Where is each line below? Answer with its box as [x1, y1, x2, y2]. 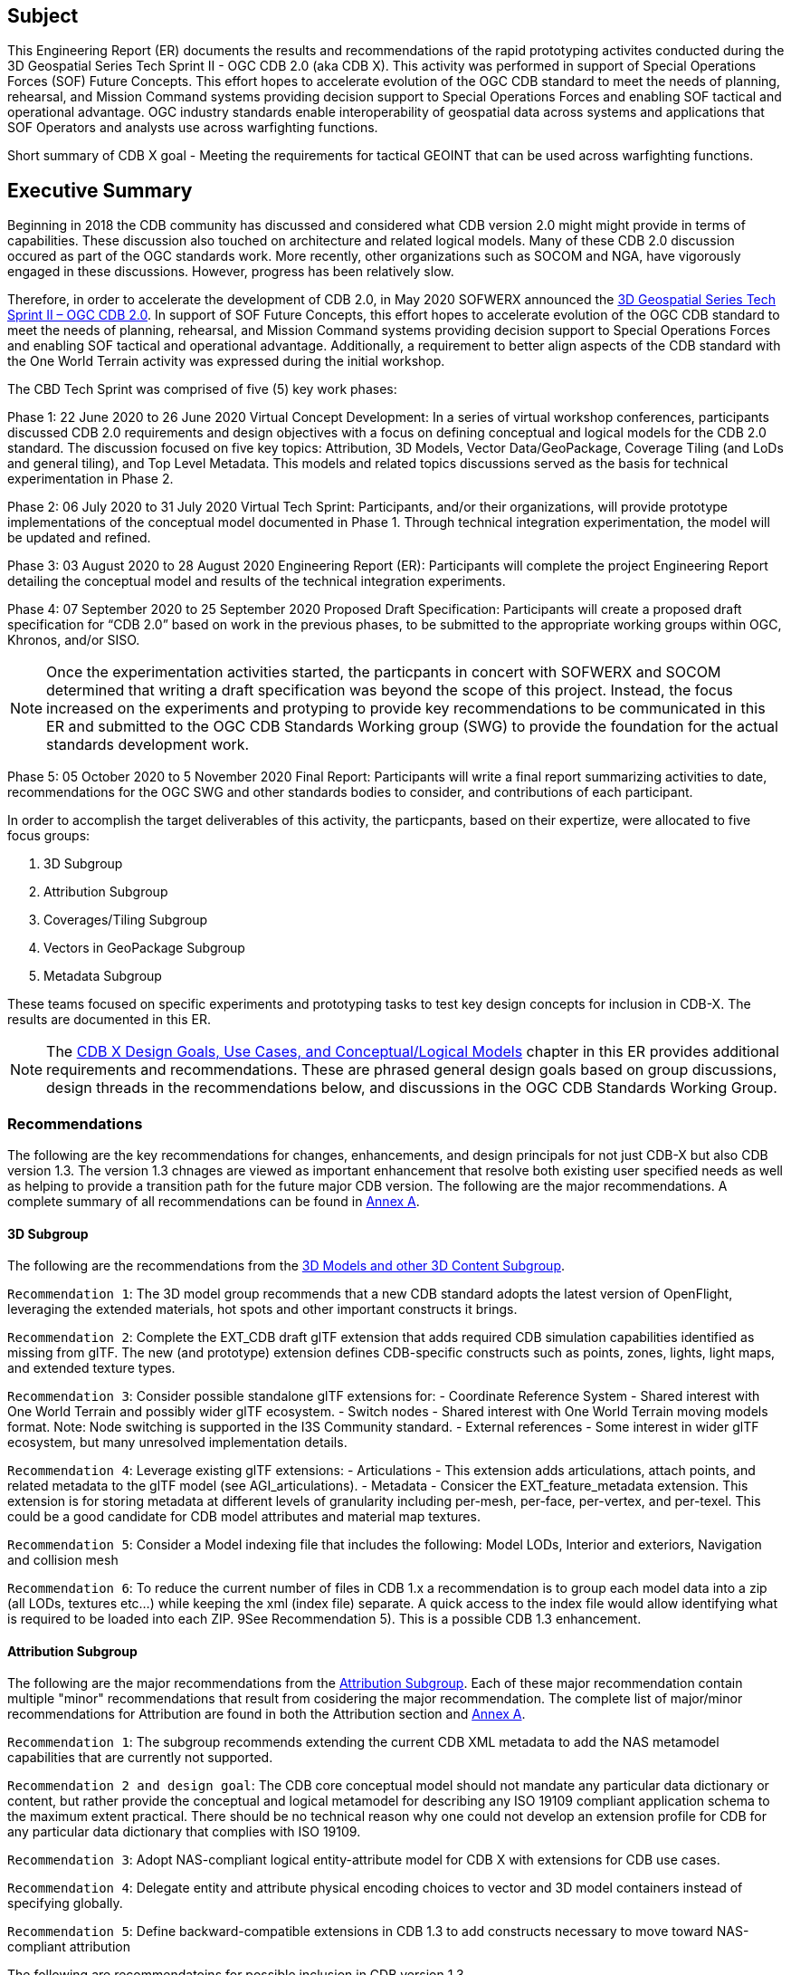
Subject [7, 5, 79, 27]
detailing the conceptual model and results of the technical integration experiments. [7, 573, 506, 590]
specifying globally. [7, 1895, 123, 1912]
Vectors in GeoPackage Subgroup [43, 940, 245, 956]
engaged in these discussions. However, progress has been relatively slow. [7, 264, 454, 280]
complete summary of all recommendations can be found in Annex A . [7, 1194, 420, 1210]
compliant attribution [7, 1939, 130, 1955]
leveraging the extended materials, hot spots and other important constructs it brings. [7, 1301, 518, 1318]
